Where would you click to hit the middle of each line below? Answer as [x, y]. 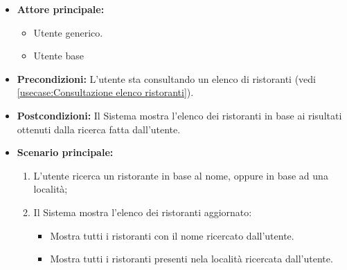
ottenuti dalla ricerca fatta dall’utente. [99, 129]
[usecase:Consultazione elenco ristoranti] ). [105, 92]
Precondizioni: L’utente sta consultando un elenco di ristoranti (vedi [167, 78]
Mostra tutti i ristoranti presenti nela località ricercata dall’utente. [192, 259]
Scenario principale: [65, 152]
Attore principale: [61, 9]
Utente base [59, 56]
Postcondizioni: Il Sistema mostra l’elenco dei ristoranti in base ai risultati [179, 115]
